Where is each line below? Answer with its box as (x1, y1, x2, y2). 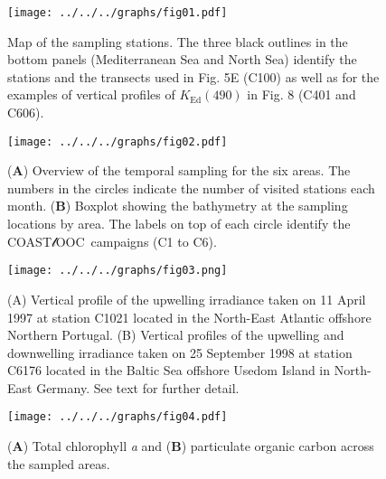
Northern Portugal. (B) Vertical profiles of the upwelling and (7, 325, 344, 344)
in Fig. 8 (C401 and (247, 85, 356, 104)
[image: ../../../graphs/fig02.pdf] (7, 135, 228, 148)
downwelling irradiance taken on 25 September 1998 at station (7, 343, 353, 362)
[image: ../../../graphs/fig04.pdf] (7, 410, 228, 424)
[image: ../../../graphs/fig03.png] (7, 264, 228, 277)
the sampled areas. (7, 454, 110, 473)
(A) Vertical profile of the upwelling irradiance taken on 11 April (7, 289, 366, 308)
